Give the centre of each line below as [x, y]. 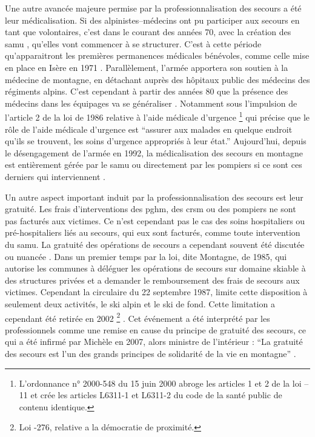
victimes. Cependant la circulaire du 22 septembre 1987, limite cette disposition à [156, 292]
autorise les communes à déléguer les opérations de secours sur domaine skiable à [155, 268]
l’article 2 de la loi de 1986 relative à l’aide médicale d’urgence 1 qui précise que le [157, 116]
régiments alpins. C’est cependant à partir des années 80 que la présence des [147, 91]
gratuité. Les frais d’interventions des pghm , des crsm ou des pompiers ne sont [151, 209]
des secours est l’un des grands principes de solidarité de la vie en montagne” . [151, 353]
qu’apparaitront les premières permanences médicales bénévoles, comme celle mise [157, 55]
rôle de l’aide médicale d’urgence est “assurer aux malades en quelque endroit [149, 129]
